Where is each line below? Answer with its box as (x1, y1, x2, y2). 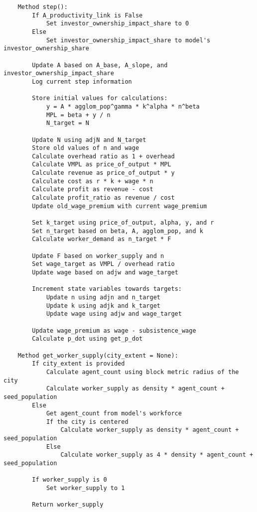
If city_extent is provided (32, 360, 125, 368)
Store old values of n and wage (32, 144, 139, 152)
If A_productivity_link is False (32, 11, 143, 19)
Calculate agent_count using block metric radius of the (46, 368, 239, 376)
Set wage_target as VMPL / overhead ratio (32, 260, 175, 268)
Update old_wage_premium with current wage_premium (32, 202, 207, 210)
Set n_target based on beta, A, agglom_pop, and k (32, 227, 203, 235)
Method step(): (17, 3, 68, 10)
